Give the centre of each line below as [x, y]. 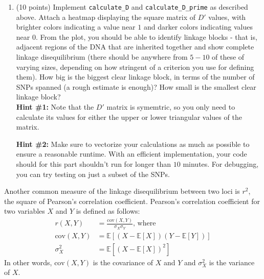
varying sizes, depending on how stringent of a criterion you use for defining [135, 67]
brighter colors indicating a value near [76, 27]
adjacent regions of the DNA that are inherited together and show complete [135, 47]
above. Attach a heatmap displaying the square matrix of [106, 17]
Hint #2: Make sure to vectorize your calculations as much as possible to [133, 144]
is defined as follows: [108, 211]
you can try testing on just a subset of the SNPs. [93, 174]
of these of [228, 57]
